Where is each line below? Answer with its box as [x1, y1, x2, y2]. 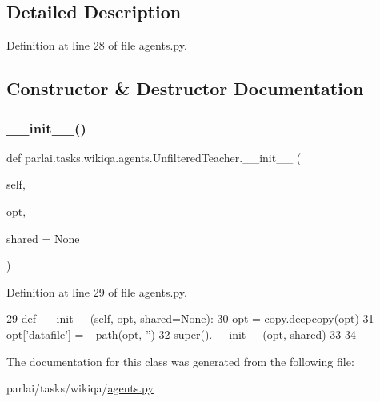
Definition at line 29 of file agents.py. [6, 283, 187, 300]
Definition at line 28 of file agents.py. [6, 37, 187, 54]
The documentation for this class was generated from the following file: [6, 352, 354, 369]
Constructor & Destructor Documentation [6, 76, 364, 101]
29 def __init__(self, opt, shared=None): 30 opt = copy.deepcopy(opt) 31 [6, 310, 374, 327]
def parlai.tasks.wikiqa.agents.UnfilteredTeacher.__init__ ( [6, 149, 302, 165]
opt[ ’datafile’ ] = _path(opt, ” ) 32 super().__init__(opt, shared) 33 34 [6, 325, 357, 342]
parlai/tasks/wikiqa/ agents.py [6, 380, 154, 396]
